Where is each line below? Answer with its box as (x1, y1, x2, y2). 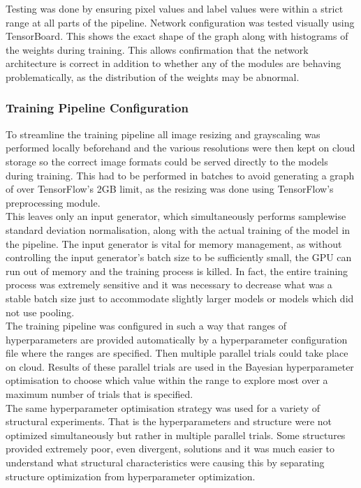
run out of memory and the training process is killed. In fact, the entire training (6, 263, 348, 278)
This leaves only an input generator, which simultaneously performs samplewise (6, 209, 346, 223)
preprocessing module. (6, 195, 101, 209)
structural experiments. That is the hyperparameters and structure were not (6, 414, 332, 429)
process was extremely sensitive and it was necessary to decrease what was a (6, 277, 332, 292)
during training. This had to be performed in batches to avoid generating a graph (6, 168, 355, 182)
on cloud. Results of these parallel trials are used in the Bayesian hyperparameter (6, 359, 354, 374)
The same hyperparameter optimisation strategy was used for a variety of (6, 400, 321, 415)
